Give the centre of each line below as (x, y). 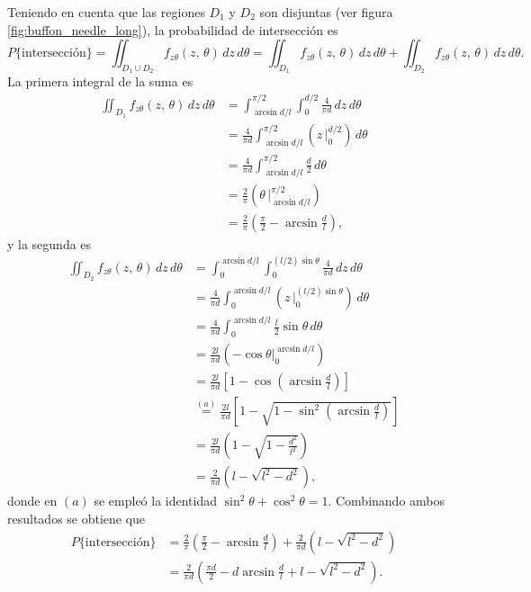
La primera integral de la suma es (100, 81)
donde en (32, 501)
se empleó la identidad (156, 501)
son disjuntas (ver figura (326, 12)
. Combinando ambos (387, 501)
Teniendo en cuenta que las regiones (106, 12)
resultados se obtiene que (76, 518)
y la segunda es (49, 243)
